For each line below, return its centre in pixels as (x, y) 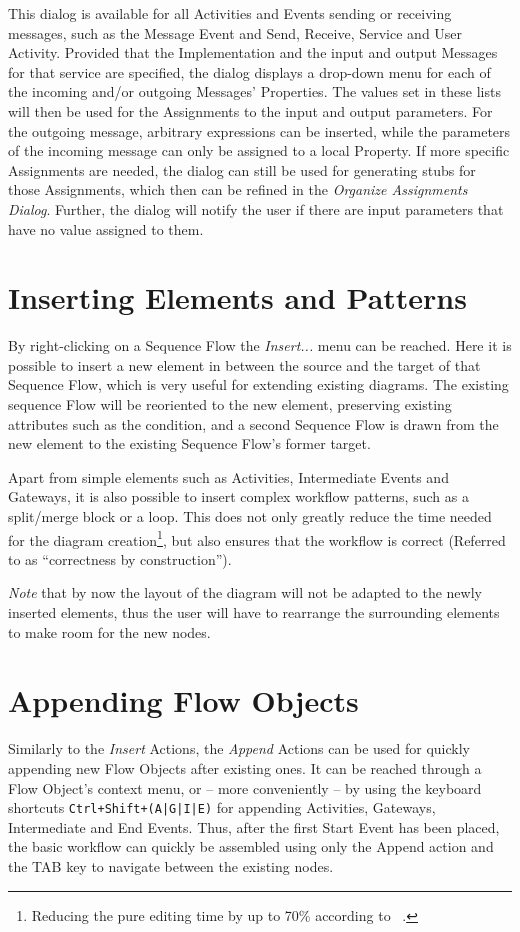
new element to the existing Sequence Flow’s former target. (189, 443)
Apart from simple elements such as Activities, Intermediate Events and (228, 476)
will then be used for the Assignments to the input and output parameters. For (250, 110)
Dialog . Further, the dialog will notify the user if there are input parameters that (256, 208)
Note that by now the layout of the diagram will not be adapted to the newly (245, 592)
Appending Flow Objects (183, 700)
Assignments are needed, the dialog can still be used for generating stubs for (242, 169)
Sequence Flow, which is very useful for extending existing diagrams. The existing (258, 384)
